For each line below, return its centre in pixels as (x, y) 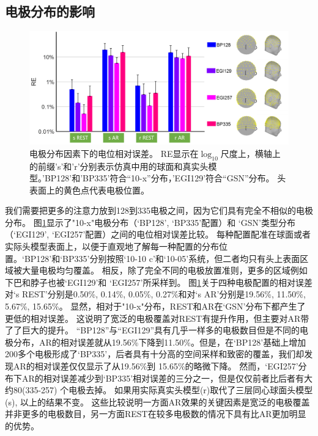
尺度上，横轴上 (250, 153)
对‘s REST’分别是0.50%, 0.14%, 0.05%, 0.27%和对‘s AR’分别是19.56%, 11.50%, (155, 294)
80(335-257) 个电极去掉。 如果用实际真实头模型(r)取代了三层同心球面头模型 (163, 390)
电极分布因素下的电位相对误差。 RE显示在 (114, 153)
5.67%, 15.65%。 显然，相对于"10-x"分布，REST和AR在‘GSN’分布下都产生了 (155, 306)
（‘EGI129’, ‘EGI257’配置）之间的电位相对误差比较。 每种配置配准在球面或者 (158, 234)
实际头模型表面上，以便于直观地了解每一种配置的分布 (112, 246)
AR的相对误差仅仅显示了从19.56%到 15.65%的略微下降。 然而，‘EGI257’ (156, 366)
